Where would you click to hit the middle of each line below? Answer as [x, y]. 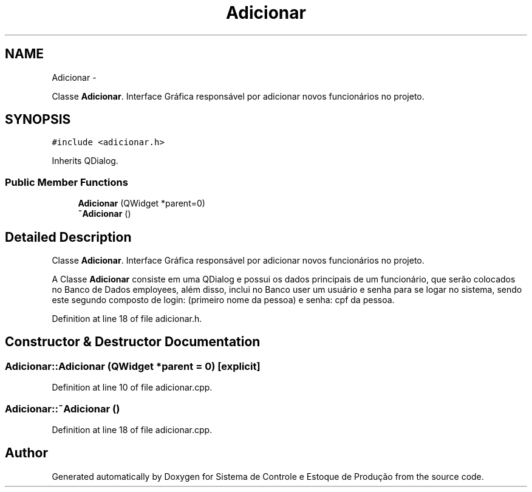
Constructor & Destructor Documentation [133, 342]
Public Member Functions [66, 182]
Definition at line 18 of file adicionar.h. [127, 319]
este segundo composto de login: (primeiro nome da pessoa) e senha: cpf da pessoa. [223, 300]
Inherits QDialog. [85, 161]
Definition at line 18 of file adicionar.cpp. [132, 430]
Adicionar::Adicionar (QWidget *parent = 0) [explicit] [133, 366]
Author [26, 453]
